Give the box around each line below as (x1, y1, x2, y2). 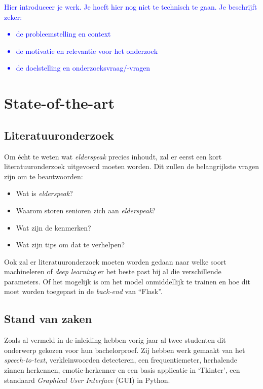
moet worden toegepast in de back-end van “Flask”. (4, 286, 163, 297)
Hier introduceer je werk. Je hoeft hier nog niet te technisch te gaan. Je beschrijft (4, 2, 257, 12)
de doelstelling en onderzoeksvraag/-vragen (16, 62, 151, 73)
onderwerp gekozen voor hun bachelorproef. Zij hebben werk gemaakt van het (4, 344, 245, 355)
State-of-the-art (4, 92, 115, 113)
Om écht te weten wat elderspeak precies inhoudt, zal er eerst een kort (4, 151, 222, 161)
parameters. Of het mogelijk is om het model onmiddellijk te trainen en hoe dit (4, 276, 250, 286)
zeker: (4, 11, 22, 22)
